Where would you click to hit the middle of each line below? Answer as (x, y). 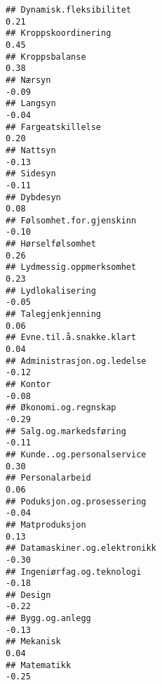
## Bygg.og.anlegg (48, 619)
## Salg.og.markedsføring (66, 431)
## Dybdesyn (33, 197)
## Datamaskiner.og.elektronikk (81, 548)
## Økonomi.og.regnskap (61, 408)
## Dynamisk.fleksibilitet (68, 10)
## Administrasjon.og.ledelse (76, 361)
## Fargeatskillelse (54, 127)
